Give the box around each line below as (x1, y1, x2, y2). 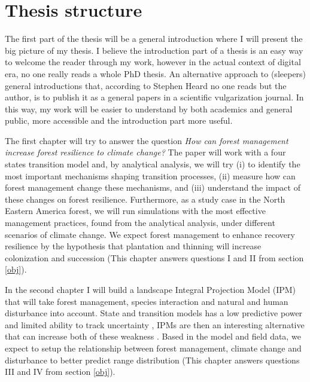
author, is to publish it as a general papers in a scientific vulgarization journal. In (5, 91, 304, 103)
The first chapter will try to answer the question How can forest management (5, 134, 288, 146)
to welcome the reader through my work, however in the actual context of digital (5, 56, 301, 68)
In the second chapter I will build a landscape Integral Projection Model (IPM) (5, 283, 296, 295)
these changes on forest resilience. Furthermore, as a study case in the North (5, 192, 285, 205)
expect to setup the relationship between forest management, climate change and (5, 341, 302, 354)
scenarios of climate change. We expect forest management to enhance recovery (5, 228, 295, 240)
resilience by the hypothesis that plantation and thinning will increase (5, 240, 262, 252)
